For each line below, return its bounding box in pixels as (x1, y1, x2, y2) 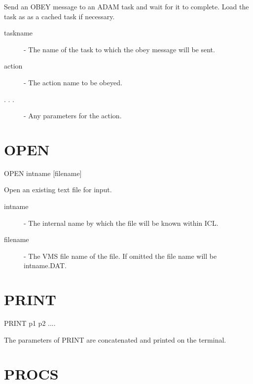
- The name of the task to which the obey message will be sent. (24, 44, 215, 54)
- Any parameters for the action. (24, 110, 122, 121)
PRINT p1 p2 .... (4, 318, 56, 328)
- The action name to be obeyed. (24, 77, 122, 87)
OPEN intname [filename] (4, 168, 82, 178)
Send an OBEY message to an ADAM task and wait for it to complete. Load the (4, 1, 249, 11)
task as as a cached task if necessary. (4, 11, 115, 21)
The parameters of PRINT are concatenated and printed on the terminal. (4, 334, 226, 345)
